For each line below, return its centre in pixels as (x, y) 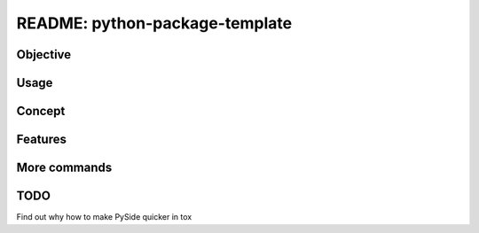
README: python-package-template (154, 23)
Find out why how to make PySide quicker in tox (104, 217)
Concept (41, 111)
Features (41, 140)
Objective (44, 54)
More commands (64, 168)
